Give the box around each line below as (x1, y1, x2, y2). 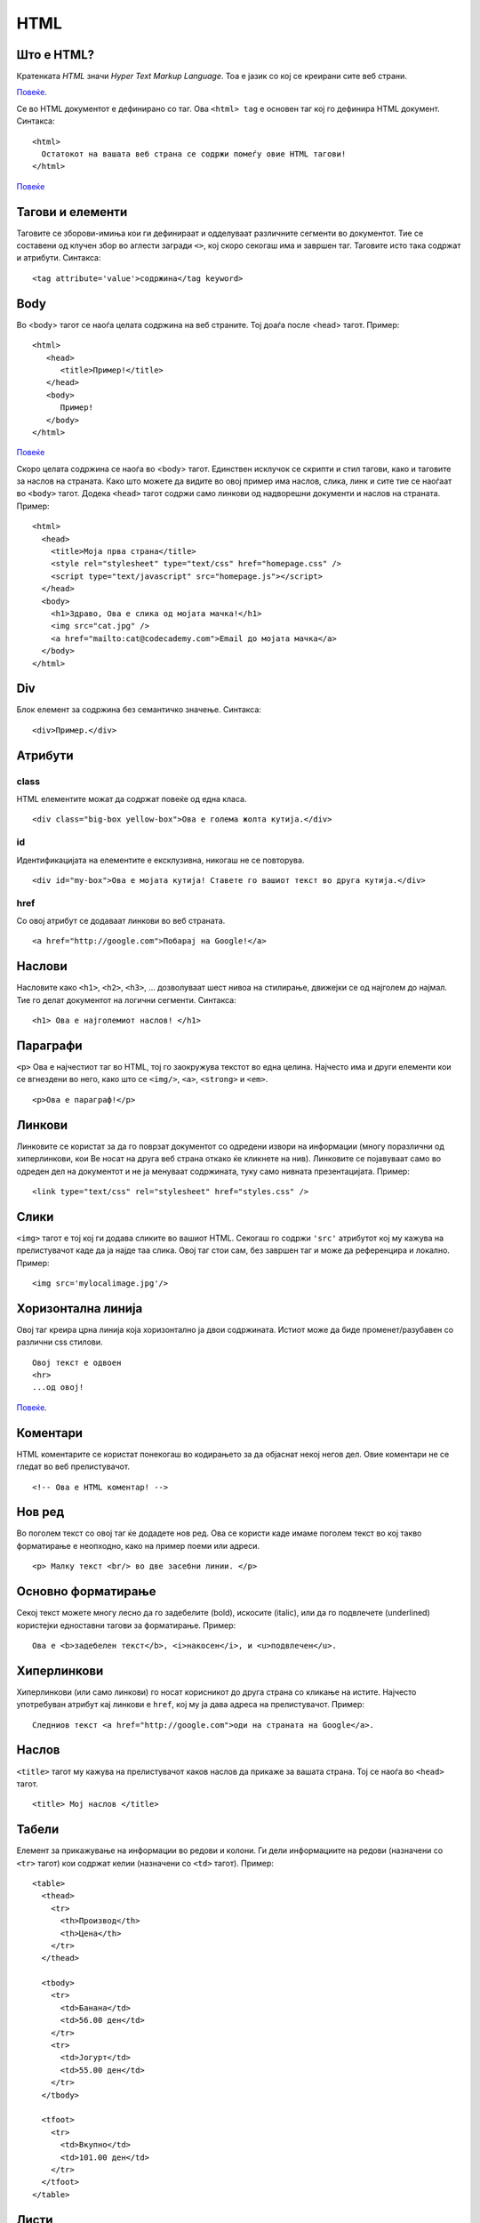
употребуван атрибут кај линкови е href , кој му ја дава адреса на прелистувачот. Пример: (16, 1699, 364, 1710)
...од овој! (32, 1383, 84, 1392)
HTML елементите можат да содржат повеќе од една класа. (16, 794, 248, 804)
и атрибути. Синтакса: (16, 253, 101, 263)
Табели (16, 1822, 60, 1837)
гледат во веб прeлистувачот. (16, 1461, 131, 1472)
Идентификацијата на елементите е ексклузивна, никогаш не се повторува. (16, 855, 305, 865)
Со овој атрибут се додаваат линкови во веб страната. (16, 916, 226, 927)
